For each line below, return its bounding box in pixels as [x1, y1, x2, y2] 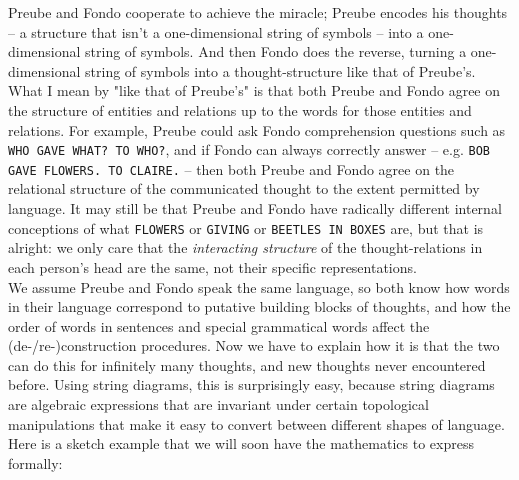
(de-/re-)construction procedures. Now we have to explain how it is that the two [8, 335, 500, 356]
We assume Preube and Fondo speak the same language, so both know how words [8, 276, 510, 297]
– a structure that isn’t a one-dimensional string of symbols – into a [8, 21, 424, 42]
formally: [8, 452, 63, 473]
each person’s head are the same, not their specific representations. [8, 256, 417, 277]
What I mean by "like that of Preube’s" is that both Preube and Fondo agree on [8, 80, 501, 101]
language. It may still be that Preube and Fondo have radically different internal [8, 198, 502, 219]
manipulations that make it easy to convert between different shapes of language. [8, 413, 505, 434]
